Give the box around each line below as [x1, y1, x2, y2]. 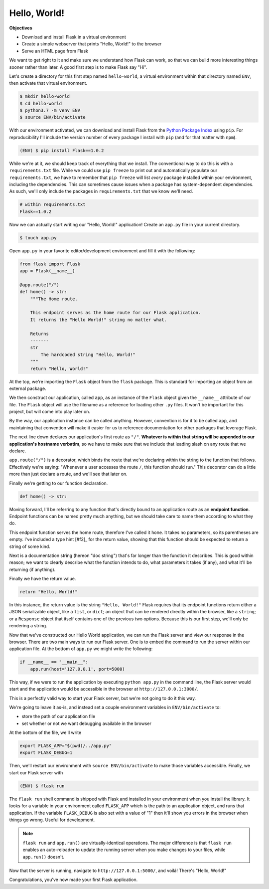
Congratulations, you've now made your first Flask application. [9, 877, 138, 883]
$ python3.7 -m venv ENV [19, 108, 81, 113]
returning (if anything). [9, 566, 56, 572]
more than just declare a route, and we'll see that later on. [9, 471, 128, 477]
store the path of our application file [21, 713, 96, 719]
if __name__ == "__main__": [19, 659, 88, 665]
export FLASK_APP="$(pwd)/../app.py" [19, 743, 112, 749]
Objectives [9, 25, 32, 31]
